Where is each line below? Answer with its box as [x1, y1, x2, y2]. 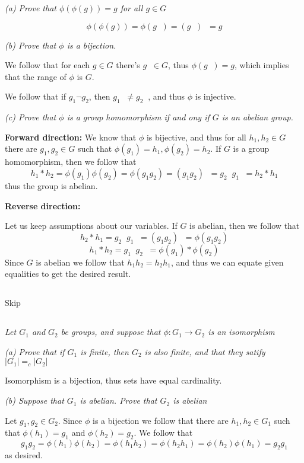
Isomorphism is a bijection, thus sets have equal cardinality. [5, 374, 222, 387]
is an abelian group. [221, 111, 293, 123]
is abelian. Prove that [80, 394, 157, 407]
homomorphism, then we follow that [5, 155, 137, 168]
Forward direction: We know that [5, 130, 137, 143]
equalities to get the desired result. [5, 267, 131, 280]
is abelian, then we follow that [189, 219, 300, 232]
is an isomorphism [208, 325, 275, 338]
